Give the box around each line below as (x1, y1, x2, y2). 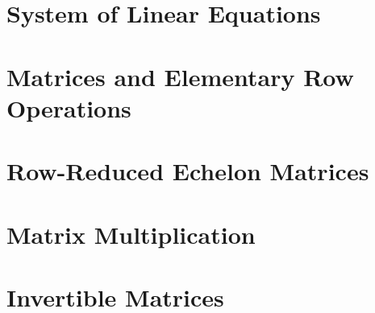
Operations (6, 91, 131, 124)
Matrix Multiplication (6, 217, 256, 250)
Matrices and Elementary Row (6, 60, 354, 93)
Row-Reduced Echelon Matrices (6, 154, 369, 187)
